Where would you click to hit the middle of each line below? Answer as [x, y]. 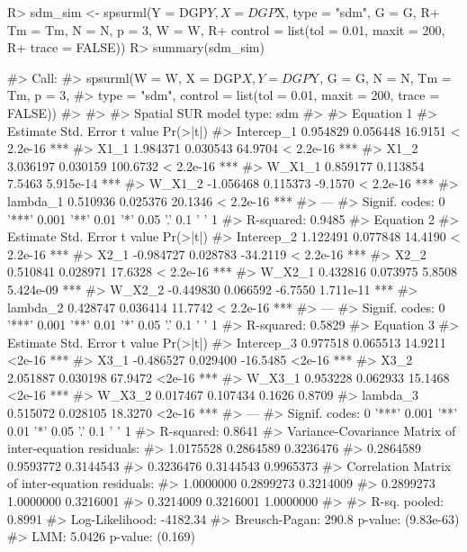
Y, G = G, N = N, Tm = [381, 77]
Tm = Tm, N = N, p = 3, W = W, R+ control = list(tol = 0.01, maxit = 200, [226, 29]
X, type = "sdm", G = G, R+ [358, 12]
